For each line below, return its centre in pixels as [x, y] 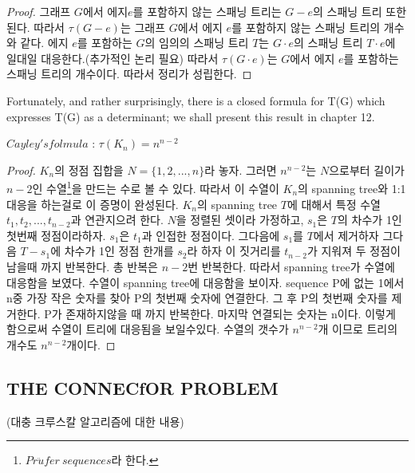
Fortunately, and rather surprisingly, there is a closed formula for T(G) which [196, 100]
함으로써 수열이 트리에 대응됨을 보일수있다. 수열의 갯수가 [148, 329]
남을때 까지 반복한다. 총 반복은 [82, 266]
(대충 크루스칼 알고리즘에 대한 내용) [95, 421]
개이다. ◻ [91, 344]
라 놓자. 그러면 [241, 169]
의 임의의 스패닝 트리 [197, 43]
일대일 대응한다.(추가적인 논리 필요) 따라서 [113, 58]
